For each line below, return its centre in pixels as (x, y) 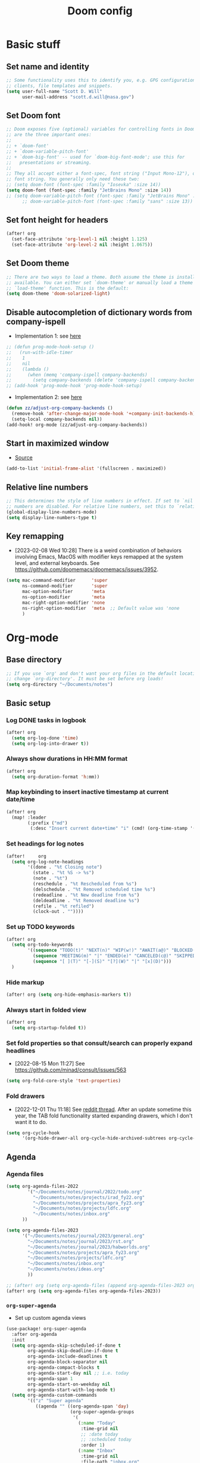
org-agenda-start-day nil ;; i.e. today (78, 1373)
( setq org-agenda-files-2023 (42, 1230)
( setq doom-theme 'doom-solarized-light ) (58, 294)
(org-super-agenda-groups (102, 1412)
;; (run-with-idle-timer (40, 353)
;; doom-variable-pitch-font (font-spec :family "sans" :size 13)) (107, 201)
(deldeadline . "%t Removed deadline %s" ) (86, 900)
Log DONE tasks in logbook (46, 720)
